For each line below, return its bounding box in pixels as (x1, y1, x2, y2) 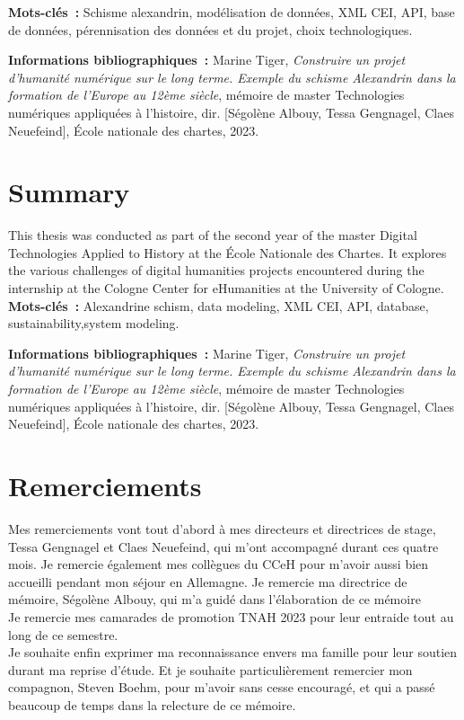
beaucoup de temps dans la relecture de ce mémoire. (8, 695, 296, 714)
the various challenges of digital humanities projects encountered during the (8, 261, 425, 280)
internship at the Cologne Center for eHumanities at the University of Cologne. (8, 279, 444, 298)
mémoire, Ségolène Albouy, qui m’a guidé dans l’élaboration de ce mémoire (8, 590, 421, 609)
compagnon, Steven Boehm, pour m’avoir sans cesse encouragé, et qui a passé (8, 678, 435, 697)
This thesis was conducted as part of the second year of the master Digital (8, 226, 417, 244)
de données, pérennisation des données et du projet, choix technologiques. (8, 20, 413, 39)
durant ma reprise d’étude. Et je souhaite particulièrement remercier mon (8, 660, 413, 679)
